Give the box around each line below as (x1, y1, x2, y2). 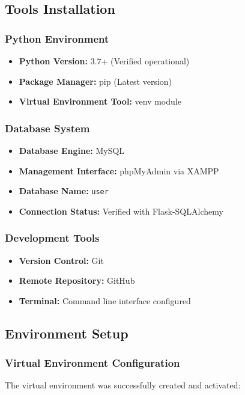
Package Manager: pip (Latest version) (19, 75, 172, 87)
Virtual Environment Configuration (5, 355, 180, 370)
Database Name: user (19, 185, 109, 197)
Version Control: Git (19, 254, 104, 266)
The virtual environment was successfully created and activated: (5, 379, 241, 391)
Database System (5, 120, 90, 135)
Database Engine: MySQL (19, 144, 125, 156)
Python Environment (5, 31, 109, 46)
